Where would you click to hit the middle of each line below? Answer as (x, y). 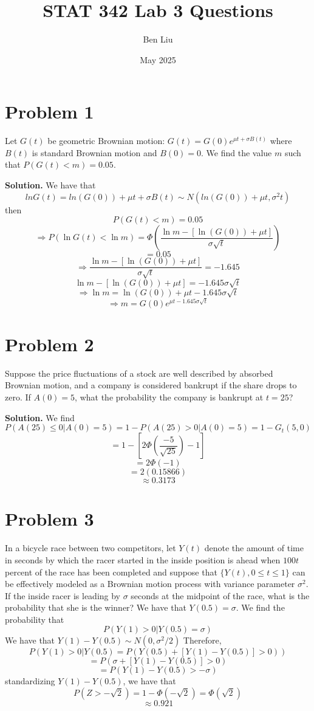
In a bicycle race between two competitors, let (90, 548)
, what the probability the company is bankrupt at (169, 397)
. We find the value (237, 152)
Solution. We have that (50, 185)
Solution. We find (40, 417)
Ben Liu (158, 39)
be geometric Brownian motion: (106, 141)
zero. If (18, 397)
